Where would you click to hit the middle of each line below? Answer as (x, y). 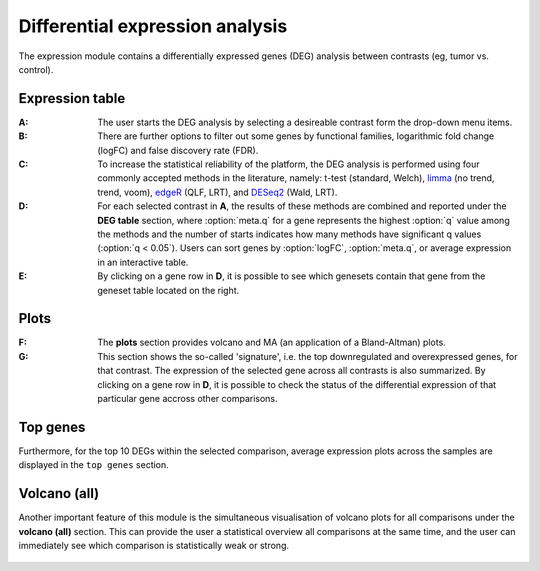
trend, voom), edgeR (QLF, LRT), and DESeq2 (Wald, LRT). (217, 192)
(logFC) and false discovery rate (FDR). (178, 150)
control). (36, 69)
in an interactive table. (143, 262)
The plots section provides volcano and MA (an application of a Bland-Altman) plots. (272, 342)
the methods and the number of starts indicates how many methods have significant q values (289, 234)
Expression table (72, 98)
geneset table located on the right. (168, 290)
